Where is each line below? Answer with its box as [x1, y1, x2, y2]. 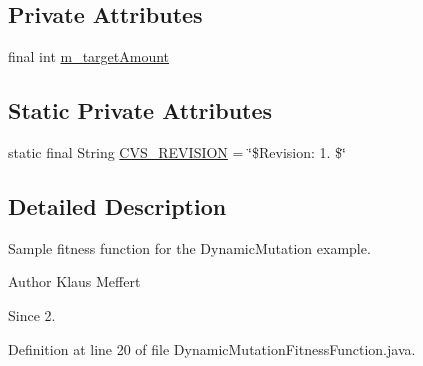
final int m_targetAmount [8, 46, 170, 67]
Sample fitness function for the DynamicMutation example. [8, 237, 371, 258]
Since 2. [8, 304, 56, 325]
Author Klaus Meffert [8, 271, 141, 292]
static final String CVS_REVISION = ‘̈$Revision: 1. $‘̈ [8, 142, 346, 162]
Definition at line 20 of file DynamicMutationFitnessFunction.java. [8, 338, 416, 359]
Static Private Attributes [8, 95, 273, 126]
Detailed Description [8, 190, 227, 221]
